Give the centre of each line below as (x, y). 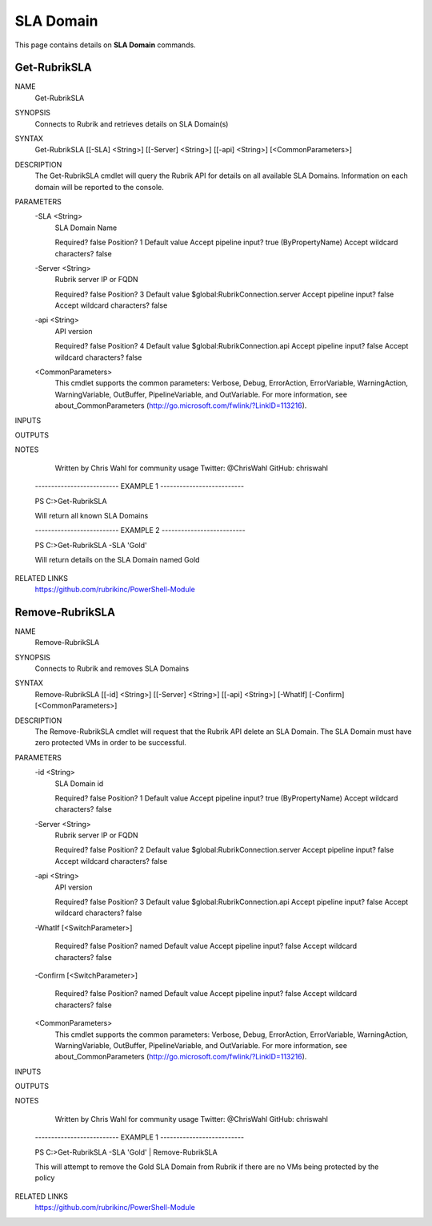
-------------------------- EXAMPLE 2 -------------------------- (140, 530)
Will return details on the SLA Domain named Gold (117, 560)
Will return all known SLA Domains (92, 515)
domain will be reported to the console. (99, 187)
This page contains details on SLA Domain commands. (105, 45)
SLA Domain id (79, 783)
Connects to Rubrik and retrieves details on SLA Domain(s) (132, 123)
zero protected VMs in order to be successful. (111, 743)
